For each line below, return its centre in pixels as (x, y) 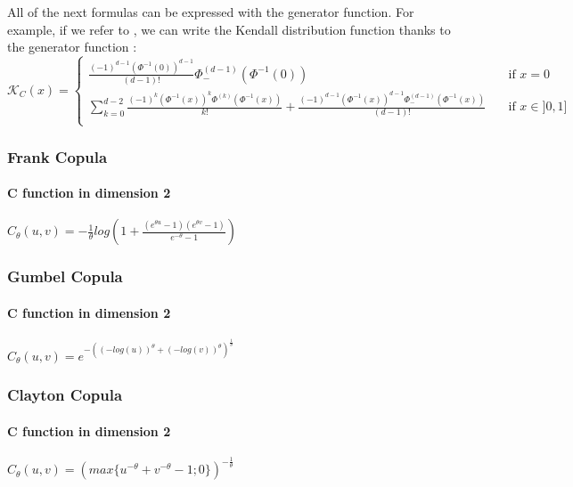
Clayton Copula (65, 395)
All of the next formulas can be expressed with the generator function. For (211, 12)
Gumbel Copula (65, 276)
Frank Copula (57, 156)
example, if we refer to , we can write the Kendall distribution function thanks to (229, 29)
